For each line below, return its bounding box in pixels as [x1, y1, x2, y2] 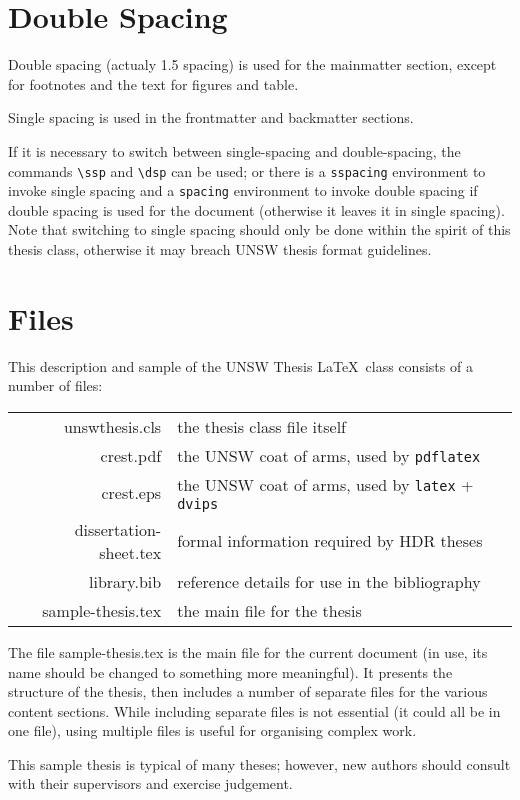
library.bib [89, 569, 162, 593]
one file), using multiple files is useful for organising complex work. [8, 720, 417, 741]
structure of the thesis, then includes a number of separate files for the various [8, 681, 488, 702]
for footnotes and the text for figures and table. [8, 73, 299, 94]
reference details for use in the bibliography [177, 569, 481, 593]
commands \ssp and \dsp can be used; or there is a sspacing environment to [8, 160, 486, 181]
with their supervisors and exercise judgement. [8, 773, 293, 794]
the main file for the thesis [177, 598, 362, 622]
